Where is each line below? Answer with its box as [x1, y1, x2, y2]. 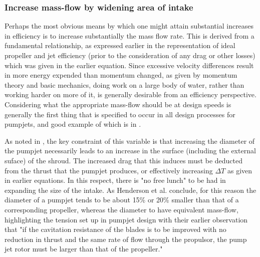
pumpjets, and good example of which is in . [5, 119, 141, 129]
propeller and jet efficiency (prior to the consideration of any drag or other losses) [5, 50, 255, 60]
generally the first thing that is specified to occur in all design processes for [5, 109, 235, 119]
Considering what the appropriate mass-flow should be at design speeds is [5, 99, 231, 109]
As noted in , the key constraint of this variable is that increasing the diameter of [5, 135, 255, 146]
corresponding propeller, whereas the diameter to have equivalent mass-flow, [5, 204, 238, 214]
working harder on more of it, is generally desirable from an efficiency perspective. [5, 89, 256, 100]
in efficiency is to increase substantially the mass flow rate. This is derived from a [5, 30, 254, 41]
